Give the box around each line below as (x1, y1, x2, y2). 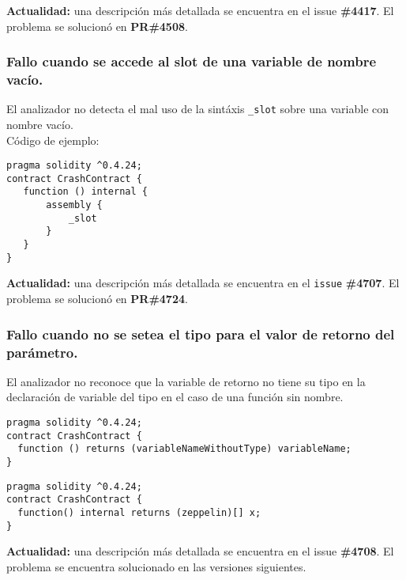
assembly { (46, 199, 103, 211)
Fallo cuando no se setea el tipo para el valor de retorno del (6, 324, 395, 343)
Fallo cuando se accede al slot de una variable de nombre (6, 51, 377, 71)
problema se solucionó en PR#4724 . (6, 290, 188, 307)
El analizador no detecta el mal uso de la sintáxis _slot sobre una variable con (6, 100, 389, 117)
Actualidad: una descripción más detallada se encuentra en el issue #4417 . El (6, 2, 394, 18)
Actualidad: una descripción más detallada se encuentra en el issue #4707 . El (6, 275, 400, 291)
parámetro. (6, 342, 78, 362)
